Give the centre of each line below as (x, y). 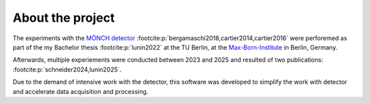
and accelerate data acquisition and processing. (81, 91)
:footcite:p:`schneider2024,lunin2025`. (67, 69)
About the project (64, 18)
